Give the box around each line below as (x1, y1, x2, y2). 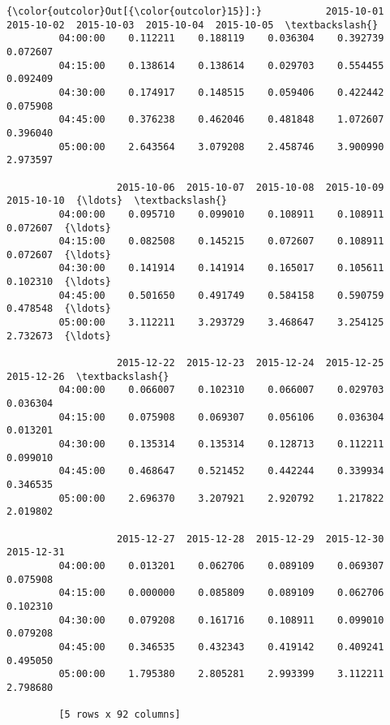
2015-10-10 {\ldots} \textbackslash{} (6, 195, 228, 207)
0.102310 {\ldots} (6, 276, 111, 288)
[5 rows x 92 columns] (58, 709, 181, 721)
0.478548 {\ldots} (6, 303, 111, 315)
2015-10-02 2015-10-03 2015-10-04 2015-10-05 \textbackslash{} (6, 19, 379, 31)
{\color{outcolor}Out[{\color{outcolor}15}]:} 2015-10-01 (6, 6, 384, 17)
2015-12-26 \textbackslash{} (6, 370, 169, 382)
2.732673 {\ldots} (6, 330, 111, 342)
